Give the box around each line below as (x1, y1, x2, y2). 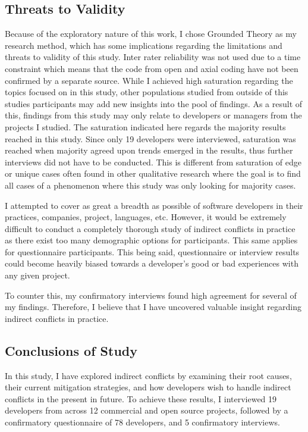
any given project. (5, 269, 70, 281)
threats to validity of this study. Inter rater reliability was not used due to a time (5, 51, 301, 63)
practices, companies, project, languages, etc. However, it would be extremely (5, 211, 287, 223)
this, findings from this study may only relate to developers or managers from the (5, 109, 302, 121)
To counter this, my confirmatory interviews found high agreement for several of (5, 289, 297, 301)
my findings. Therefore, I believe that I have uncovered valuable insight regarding (5, 300, 301, 313)
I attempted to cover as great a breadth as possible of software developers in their (5, 199, 303, 211)
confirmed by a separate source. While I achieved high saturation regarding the (5, 74, 293, 86)
